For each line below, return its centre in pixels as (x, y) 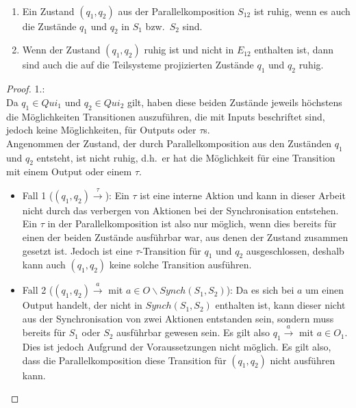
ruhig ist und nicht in (189, 50)
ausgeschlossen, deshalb (295, 250)
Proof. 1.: (26, 89)
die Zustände (49, 26)
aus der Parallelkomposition (176, 11)
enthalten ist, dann (294, 50)
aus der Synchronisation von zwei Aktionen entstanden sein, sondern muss (178, 318)
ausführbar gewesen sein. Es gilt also (193, 332)
